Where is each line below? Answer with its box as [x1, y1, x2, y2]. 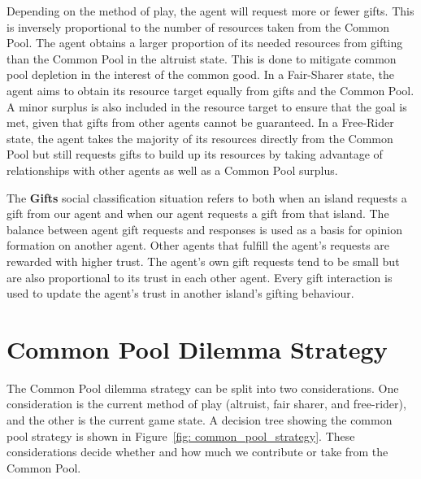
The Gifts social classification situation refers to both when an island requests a [7, 189, 407, 206]
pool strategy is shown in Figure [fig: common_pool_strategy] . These [7, 427, 355, 444]
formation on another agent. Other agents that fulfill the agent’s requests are [7, 237, 390, 254]
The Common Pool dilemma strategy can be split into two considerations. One [7, 379, 399, 396]
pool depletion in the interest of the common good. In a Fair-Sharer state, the [7, 66, 394, 83]
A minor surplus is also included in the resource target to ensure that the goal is [7, 98, 407, 115]
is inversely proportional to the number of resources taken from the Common [7, 18, 390, 35]
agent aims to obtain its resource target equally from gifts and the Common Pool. [7, 81, 414, 98]
